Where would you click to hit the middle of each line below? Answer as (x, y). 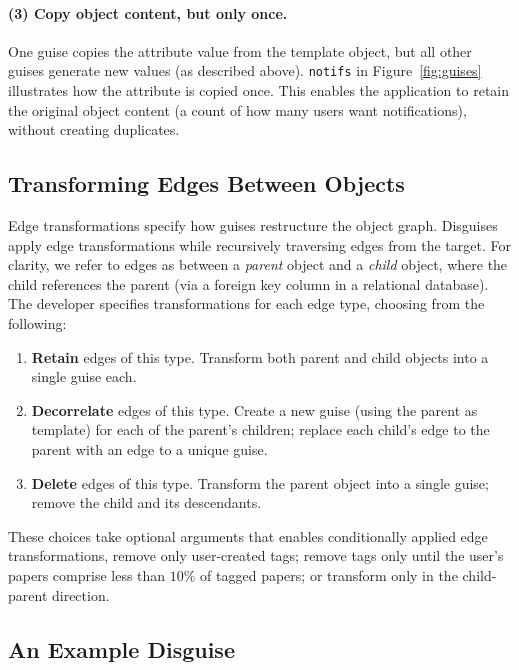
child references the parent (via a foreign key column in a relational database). (248, 283)
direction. (80, 594)
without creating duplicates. (94, 129)
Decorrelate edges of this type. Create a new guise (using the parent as (254, 409)
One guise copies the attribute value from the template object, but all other (240, 50)
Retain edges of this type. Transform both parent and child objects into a (260, 356)
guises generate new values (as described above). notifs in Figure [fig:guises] (245, 70)
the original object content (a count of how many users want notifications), (237, 109)
